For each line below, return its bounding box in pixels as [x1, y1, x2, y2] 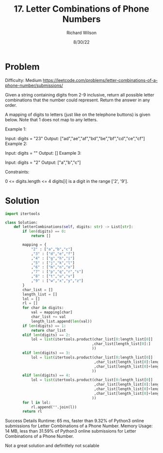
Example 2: [5, 141, 28, 146]
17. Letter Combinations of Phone [14, 3, 149, 15]
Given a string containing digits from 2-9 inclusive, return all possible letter [5, 92, 154, 97]
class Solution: [5, 220, 38, 225]
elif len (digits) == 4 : [22, 373, 70, 378]
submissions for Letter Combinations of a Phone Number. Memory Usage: [5, 423, 153, 429]
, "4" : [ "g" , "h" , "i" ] [31, 256, 75, 260]
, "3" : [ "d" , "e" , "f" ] [31, 251, 75, 256]
